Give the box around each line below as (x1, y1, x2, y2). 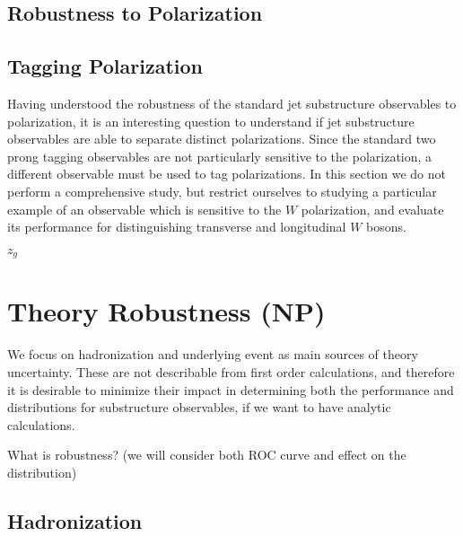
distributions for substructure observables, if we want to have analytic (7, 398, 391, 417)
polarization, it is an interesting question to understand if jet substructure (7, 111, 415, 130)
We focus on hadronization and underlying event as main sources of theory (7, 345, 418, 364)
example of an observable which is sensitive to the (7, 199, 282, 218)
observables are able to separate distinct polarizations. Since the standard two (7, 129, 436, 148)
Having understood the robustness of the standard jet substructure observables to (7, 93, 457, 112)
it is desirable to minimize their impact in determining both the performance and (7, 380, 454, 399)
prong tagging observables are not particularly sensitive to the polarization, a (7, 146, 432, 165)
